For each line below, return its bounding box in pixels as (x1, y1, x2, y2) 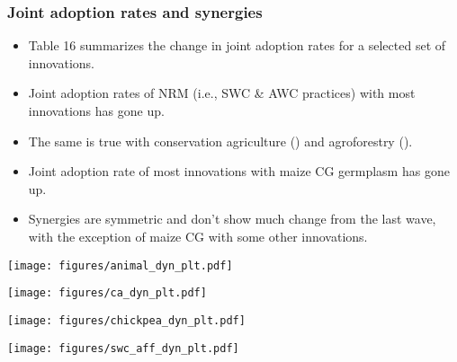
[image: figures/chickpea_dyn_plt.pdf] (7, 313, 246, 327)
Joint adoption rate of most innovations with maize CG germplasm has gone (28, 162, 450, 181)
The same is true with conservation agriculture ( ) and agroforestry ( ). (28, 131, 413, 150)
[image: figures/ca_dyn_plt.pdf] (7, 287, 207, 300)
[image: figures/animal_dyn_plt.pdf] (7, 259, 233, 272)
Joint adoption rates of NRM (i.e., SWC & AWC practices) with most (28, 84, 416, 102)
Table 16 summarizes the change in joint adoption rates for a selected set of (28, 36, 446, 55)
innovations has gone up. (28, 102, 165, 119)
